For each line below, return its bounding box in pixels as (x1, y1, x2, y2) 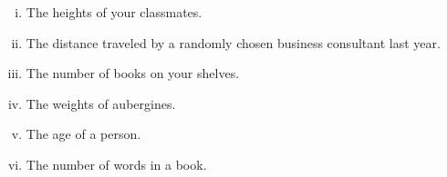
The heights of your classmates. (26, 3, 203, 21)
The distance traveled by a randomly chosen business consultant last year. (26, 33, 441, 52)
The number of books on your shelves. (26, 64, 240, 83)
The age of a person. (26, 124, 141, 143)
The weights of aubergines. (26, 93, 176, 113)
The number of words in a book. (26, 154, 207, 173)
